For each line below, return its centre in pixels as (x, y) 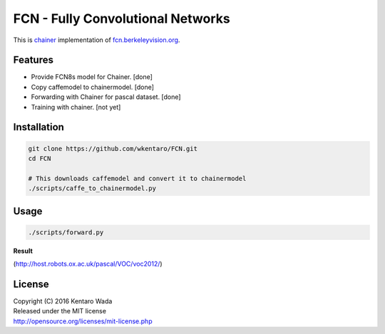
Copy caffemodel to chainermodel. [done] (93, 87)
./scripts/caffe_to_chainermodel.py (92, 188)
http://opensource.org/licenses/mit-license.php (83, 321)
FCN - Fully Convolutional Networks (122, 19)
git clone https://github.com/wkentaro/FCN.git (113, 148)
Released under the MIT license (60, 311)
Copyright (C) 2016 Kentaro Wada (63, 301)
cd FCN (40, 159)
